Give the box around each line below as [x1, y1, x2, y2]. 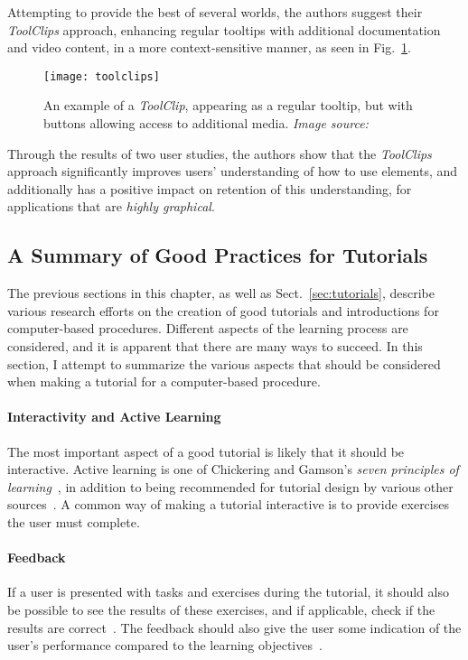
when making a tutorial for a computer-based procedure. [7, 372, 321, 391]
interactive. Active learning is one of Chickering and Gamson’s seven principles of [7, 460, 459, 479]
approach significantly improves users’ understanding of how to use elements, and [7, 162, 458, 181]
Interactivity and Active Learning [7, 407, 221, 426]
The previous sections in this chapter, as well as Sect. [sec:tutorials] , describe [7, 284, 435, 302]
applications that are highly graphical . [7, 197, 215, 216]
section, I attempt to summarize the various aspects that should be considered [7, 354, 441, 373]
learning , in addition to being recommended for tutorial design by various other [7, 477, 454, 496]
